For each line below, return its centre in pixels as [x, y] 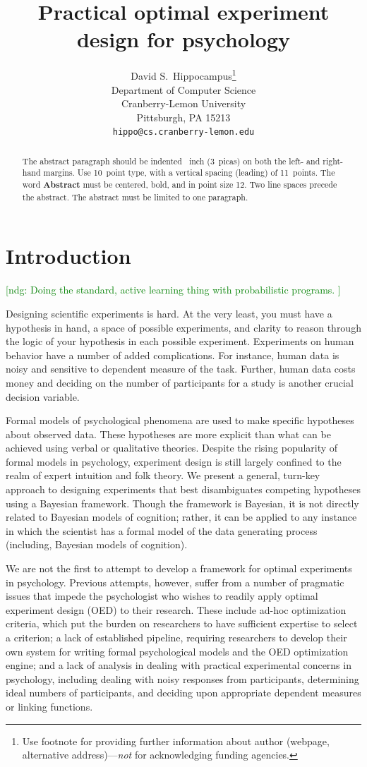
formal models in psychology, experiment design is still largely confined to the [174, 461]
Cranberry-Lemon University [183, 103]
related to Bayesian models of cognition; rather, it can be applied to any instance [181, 517]
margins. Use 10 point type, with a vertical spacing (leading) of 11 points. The [189, 173]
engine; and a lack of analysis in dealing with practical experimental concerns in [179, 665]
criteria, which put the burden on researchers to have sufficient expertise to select [182, 623]
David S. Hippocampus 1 [183, 74]
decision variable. [43, 396]
